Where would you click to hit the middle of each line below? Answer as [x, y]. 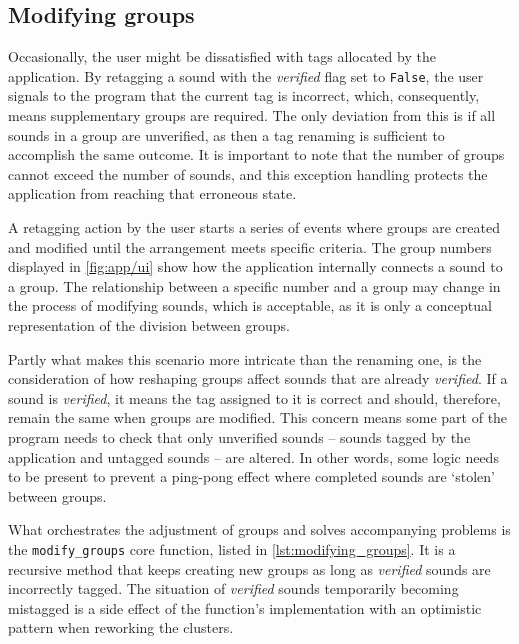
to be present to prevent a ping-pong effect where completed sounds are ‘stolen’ [251, 476]
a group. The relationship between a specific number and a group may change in [254, 285]
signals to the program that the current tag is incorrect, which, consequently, [244, 95]
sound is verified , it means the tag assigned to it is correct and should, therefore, [254, 397]
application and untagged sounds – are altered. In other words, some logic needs [253, 456]
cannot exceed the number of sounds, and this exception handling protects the [248, 173]
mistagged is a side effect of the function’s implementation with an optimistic [245, 607]
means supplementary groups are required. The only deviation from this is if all [252, 115]
